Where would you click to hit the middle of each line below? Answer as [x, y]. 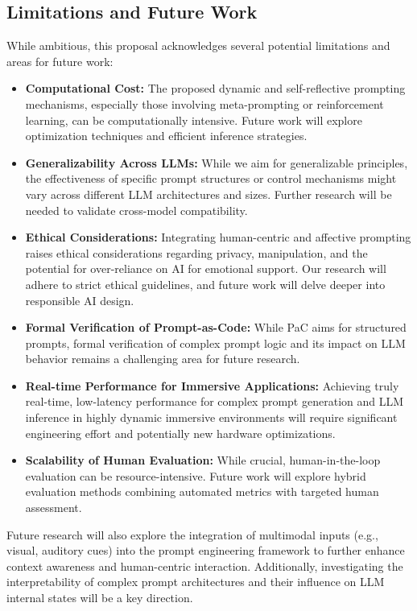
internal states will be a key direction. [100, 598]
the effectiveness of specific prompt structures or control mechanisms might [211, 178]
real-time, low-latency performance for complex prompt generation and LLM [215, 401]
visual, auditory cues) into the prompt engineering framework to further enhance [206, 550]
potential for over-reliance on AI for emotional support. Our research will [206, 268]
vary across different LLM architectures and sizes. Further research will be [208, 194]
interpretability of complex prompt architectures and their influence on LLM [196, 582]
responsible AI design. [80, 300]
